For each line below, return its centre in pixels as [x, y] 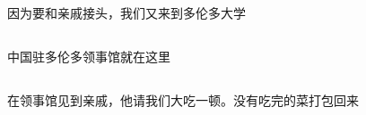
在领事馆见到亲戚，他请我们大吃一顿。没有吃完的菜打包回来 [183, 100]
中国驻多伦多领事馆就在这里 [89, 57]
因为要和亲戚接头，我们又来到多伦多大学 [126, 13]
